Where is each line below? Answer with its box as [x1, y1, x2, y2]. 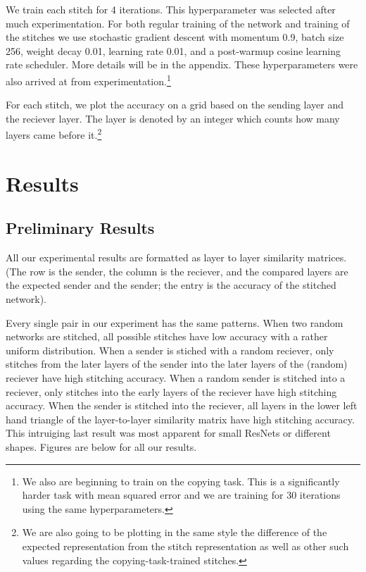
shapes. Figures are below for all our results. [6, 439, 197, 454]
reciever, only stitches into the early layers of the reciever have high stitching [6, 384, 337, 399]
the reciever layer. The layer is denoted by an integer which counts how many [6, 111, 340, 125]
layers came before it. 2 [6, 125, 102, 142]
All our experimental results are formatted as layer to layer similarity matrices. [6, 250, 347, 265]
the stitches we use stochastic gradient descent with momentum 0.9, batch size [6, 30, 344, 44]
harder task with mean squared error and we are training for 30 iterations [22, 487, 341, 502]
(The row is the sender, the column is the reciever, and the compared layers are [6, 263, 348, 278]
